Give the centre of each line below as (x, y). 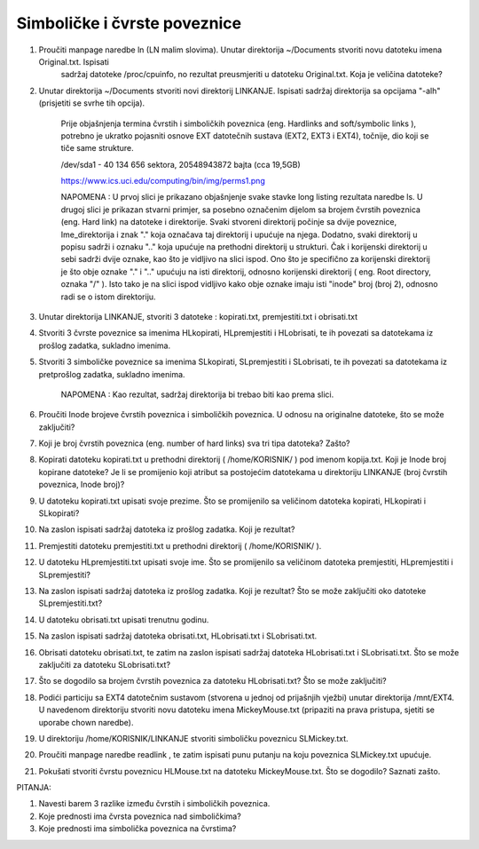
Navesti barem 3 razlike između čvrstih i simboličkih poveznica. (154, 804)
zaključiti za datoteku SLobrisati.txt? (105, 664)
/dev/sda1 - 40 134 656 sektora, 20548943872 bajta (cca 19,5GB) (181, 164)
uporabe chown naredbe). (86, 722)
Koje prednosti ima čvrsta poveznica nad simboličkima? (140, 816)
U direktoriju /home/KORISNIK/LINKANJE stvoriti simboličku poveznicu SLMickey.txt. (194, 738)
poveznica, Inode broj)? (82, 485)
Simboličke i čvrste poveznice (129, 23)
